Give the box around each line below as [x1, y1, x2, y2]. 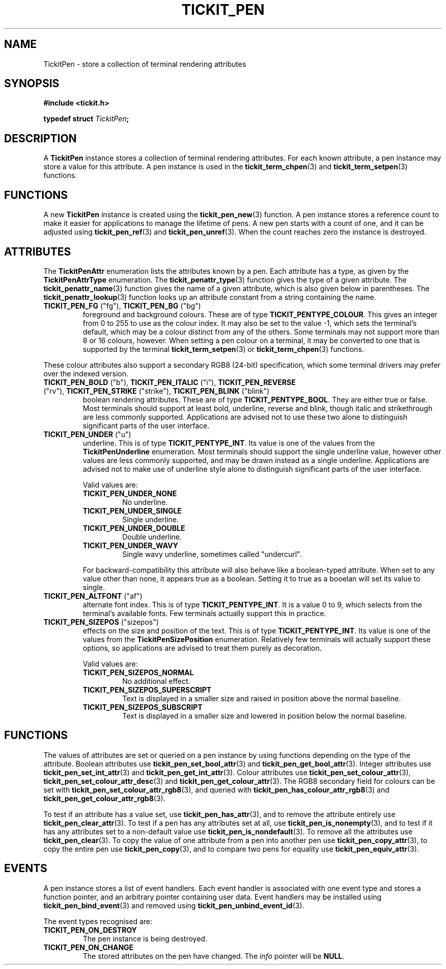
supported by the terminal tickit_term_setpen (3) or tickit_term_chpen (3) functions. [82, 344, 364, 353]
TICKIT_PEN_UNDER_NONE [82, 489, 177, 498]
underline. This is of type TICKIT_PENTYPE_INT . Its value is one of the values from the [82, 438, 375, 447]
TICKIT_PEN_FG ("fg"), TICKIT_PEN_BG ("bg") [43, 301, 201, 310]
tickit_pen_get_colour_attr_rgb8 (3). [43, 794, 165, 803]
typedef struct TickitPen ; [43, 114, 129, 123]
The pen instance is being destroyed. [82, 934, 207, 943]
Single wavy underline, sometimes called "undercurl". [122, 549, 302, 558]
